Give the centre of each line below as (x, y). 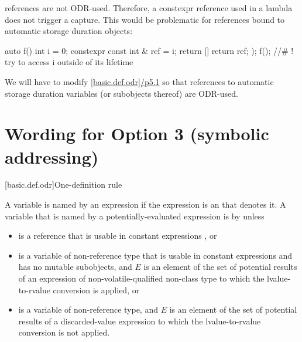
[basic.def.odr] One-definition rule (64, 184)
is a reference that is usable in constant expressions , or (118, 236)
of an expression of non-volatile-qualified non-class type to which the (141, 278)
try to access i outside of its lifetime (69, 62)
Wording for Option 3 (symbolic (137, 133)
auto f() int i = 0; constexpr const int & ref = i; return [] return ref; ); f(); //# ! (149, 50)
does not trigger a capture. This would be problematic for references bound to (145, 19)
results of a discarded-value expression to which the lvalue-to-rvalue (140, 321)
